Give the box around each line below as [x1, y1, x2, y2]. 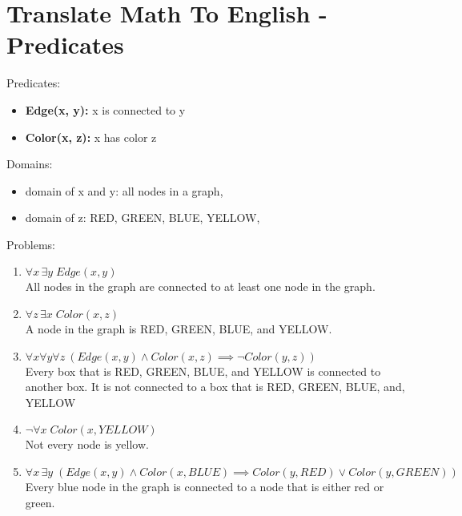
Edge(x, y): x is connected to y [25, 101, 186, 118]
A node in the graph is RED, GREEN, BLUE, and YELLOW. [25, 320, 332, 337]
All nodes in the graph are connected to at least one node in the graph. [25, 278, 376, 295]
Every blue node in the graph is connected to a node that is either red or [25, 478, 384, 495]
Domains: [6, 155, 53, 172]
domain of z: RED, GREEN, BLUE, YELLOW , [25, 209, 260, 226]
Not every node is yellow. [25, 436, 149, 453]
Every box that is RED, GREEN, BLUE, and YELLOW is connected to [25, 362, 381, 379]
